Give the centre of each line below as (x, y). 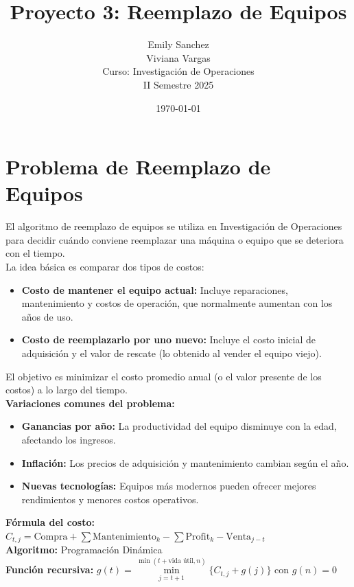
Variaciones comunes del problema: (90, 403)
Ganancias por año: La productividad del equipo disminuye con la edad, (179, 426)
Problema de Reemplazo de (138, 166)
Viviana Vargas (178, 57)
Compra (51, 537)
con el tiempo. (35, 253)
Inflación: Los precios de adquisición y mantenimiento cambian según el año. (185, 462)
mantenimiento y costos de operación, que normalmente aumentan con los (177, 303)
